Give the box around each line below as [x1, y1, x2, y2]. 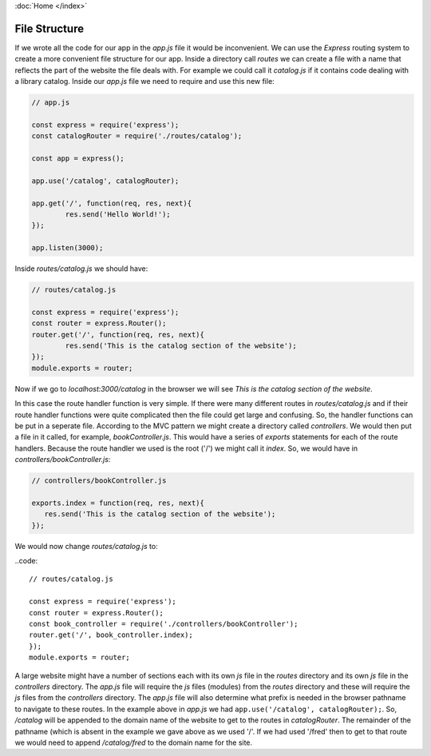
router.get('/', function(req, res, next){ [31, 330, 205, 339]
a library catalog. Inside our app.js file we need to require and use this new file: [14, 77, 275, 86]
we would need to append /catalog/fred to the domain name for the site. [14, 738, 253, 747]
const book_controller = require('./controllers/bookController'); [29, 619, 299, 629]
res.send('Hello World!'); [65, 209, 171, 219]
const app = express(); [31, 154, 125, 163]
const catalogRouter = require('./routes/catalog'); [31, 132, 243, 141]
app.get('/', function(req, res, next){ [31, 198, 192, 208]
